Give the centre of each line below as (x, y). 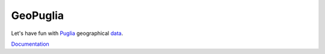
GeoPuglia (38, 15)
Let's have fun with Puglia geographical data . (67, 33)
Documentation (30, 44)
